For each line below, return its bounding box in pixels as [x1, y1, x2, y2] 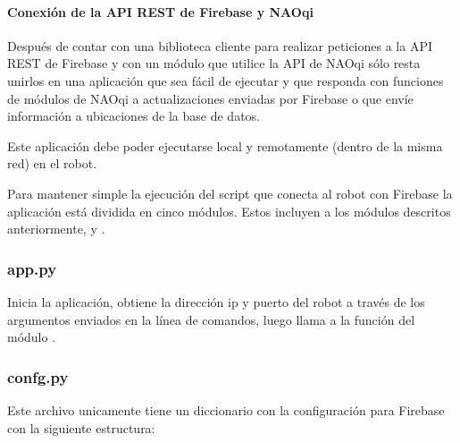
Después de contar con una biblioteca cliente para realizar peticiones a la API [7, 36, 432, 55]
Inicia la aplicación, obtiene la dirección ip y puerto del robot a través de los [7, 292, 425, 311]
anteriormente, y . [7, 219, 105, 238]
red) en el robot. [7, 154, 97, 173]
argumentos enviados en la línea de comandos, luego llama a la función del [7, 310, 415, 328]
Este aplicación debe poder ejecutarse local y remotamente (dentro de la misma [7, 136, 443, 155]
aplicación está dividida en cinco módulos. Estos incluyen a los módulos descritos [7, 201, 451, 220]
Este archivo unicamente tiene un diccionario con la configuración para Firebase [7, 400, 445, 419]
